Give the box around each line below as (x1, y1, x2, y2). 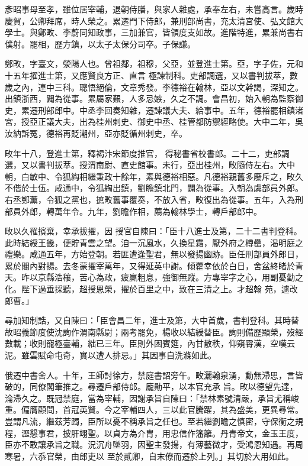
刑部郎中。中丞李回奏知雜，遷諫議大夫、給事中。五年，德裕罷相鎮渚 (37, 103, 303, 116)
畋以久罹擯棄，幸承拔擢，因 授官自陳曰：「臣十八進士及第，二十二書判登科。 (5, 225, 302, 237)
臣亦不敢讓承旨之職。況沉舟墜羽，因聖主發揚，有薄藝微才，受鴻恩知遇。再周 (5, 438, 303, 451)
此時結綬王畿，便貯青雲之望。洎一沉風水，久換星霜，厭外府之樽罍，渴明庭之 (5, 236, 303, 248)
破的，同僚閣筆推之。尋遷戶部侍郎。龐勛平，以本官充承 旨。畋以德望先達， (5, 380, 298, 393)
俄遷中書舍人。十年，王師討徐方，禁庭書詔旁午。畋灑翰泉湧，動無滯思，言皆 (5, 368, 303, 381)
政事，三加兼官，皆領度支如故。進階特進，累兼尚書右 (95, 26, 303, 38)
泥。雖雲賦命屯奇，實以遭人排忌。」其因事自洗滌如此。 (5, 349, 216, 361)
